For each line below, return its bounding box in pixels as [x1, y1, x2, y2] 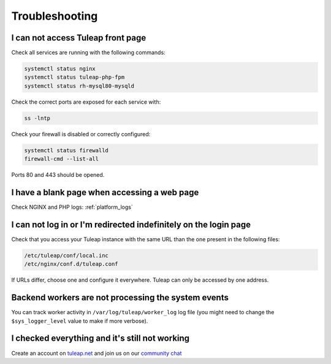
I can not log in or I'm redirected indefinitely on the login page [11, 219, 251, 230]
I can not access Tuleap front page [11, 33, 146, 43]
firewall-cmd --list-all [24, 155, 99, 163]
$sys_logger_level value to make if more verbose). [11, 317, 148, 325]
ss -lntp [24, 114, 51, 122]
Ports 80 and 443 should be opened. [11, 171, 105, 179]
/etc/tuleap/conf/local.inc [24, 252, 108, 259]
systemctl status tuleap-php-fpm [24, 74, 125, 81]
